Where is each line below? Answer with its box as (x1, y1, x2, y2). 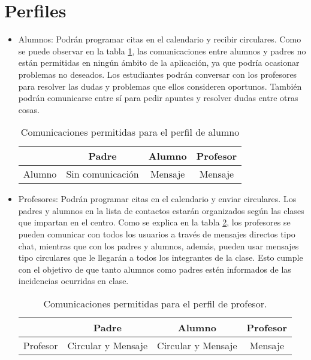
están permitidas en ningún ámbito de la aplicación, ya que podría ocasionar (18, 56, 300, 69)
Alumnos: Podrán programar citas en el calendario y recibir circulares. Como (18, 33, 301, 45)
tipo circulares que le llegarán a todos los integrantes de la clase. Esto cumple (18, 251, 303, 264)
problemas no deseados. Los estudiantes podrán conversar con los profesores (18, 68, 297, 80)
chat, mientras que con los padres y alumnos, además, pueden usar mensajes (18, 239, 299, 252)
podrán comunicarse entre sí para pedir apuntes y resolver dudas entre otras (18, 91, 298, 104)
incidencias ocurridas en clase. (18, 274, 129, 287)
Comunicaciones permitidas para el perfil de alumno (20, 125, 240, 139)
